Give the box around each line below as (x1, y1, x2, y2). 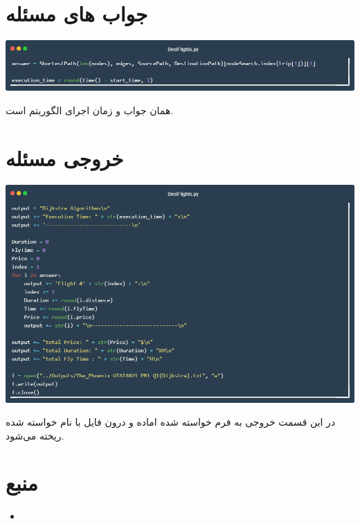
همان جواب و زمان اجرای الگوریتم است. (6, 102, 174, 117)
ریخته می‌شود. (6, 428, 64, 442)
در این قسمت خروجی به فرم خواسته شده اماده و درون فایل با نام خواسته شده (6, 415, 336, 429)
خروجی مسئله (6, 143, 124, 172)
